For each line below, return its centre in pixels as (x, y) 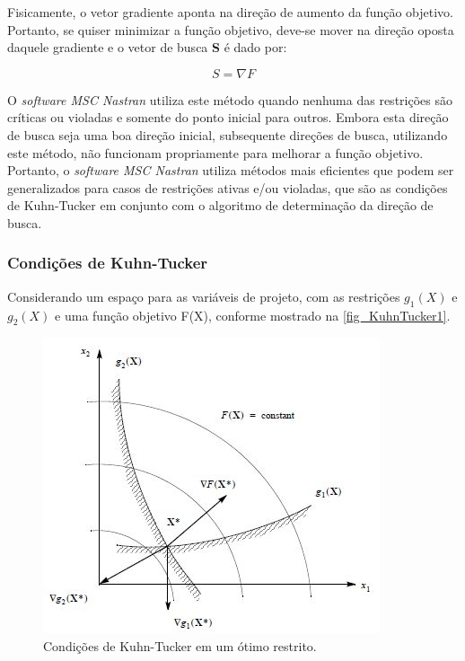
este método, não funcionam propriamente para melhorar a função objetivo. (215, 152)
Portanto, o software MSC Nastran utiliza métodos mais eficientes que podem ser (231, 170)
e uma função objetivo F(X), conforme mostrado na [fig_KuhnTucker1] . (253, 315)
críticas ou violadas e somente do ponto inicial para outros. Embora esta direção (228, 117)
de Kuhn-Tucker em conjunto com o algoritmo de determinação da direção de (220, 205)
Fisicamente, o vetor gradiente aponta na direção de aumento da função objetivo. (230, 12)
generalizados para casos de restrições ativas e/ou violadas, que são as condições (228, 187)
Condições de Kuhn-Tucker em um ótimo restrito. (180, 645)
